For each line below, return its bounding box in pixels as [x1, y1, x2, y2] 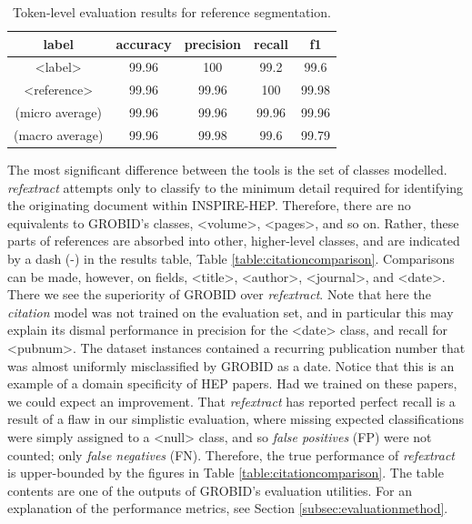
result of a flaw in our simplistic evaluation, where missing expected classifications [7, 409, 464, 428]
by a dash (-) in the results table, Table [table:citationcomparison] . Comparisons [7, 249, 455, 268]
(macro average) [14, 125, 104, 144]
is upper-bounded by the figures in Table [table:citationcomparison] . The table [7, 463, 444, 482]
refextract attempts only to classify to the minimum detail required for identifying [7, 177, 464, 196]
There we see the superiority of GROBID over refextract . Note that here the [7, 285, 431, 304]
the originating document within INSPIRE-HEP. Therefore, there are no [7, 196, 411, 215]
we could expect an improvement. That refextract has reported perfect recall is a [7, 391, 456, 410]
